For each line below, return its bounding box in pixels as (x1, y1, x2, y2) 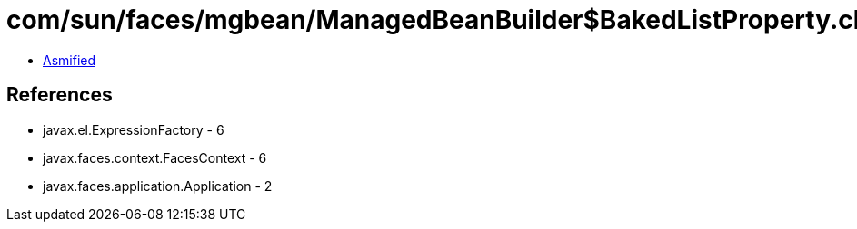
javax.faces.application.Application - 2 (43, 177, 273, 194)
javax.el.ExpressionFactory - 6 (43, 121, 224, 138)
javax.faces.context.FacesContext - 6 (43, 149, 267, 166)
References (6, 83, 113, 107)
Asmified (43, 52, 96, 68)
